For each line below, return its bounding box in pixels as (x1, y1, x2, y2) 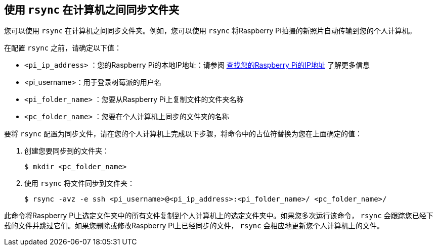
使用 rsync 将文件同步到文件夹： (24, 179, 135, 188)
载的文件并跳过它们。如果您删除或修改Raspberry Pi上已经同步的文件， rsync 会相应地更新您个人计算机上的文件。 (4, 221, 384, 230)
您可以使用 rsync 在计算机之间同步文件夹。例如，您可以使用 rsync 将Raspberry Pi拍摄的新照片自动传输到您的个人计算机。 (4, 26, 416, 35)
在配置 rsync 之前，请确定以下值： (4, 43, 122, 53)
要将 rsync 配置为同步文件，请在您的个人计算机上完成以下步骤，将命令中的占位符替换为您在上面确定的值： (4, 129, 363, 138)
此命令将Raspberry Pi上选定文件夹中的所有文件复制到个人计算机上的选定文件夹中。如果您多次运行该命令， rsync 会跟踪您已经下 (4, 211, 433, 220)
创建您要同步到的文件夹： (24, 146, 109, 156)
